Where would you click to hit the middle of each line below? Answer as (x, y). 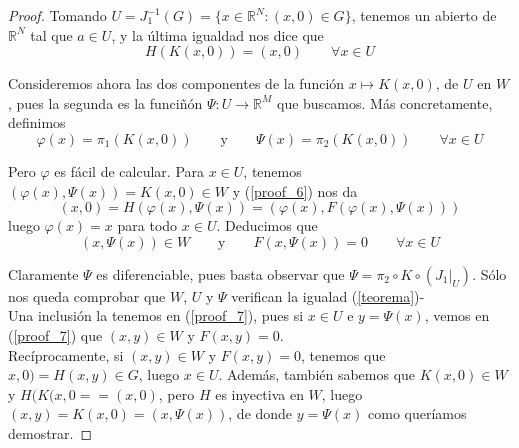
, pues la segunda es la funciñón (105, 102)
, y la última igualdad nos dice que (217, 34)
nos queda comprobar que (87, 295)
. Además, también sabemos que (317, 374)
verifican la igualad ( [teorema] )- (328, 295)
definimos (37, 122)
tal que (51, 34)
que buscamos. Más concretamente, (384, 102)
